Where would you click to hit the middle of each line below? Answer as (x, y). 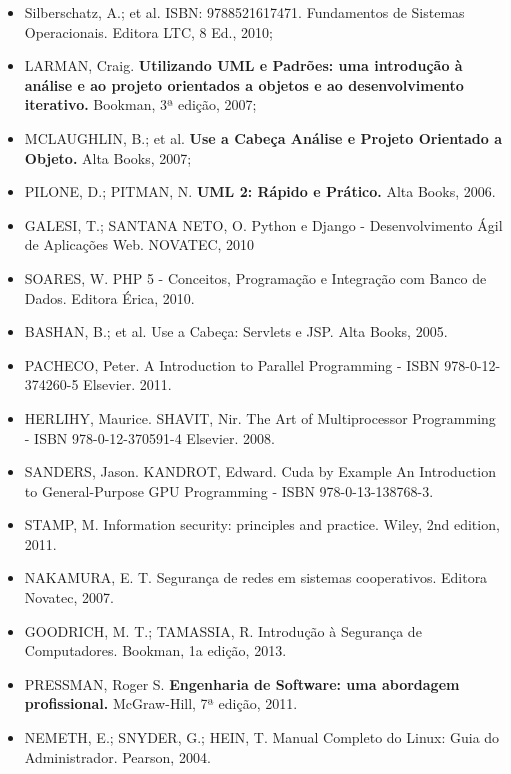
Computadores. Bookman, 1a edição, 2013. (155, 650)
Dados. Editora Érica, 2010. (109, 297)
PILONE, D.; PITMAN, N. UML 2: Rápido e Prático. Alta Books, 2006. (260, 191)
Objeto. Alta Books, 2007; (108, 157)
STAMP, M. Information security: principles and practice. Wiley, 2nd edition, (262, 524)
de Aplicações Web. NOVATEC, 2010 (139, 244)
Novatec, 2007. (69, 597)
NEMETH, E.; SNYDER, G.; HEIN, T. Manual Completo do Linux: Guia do (262, 737)
